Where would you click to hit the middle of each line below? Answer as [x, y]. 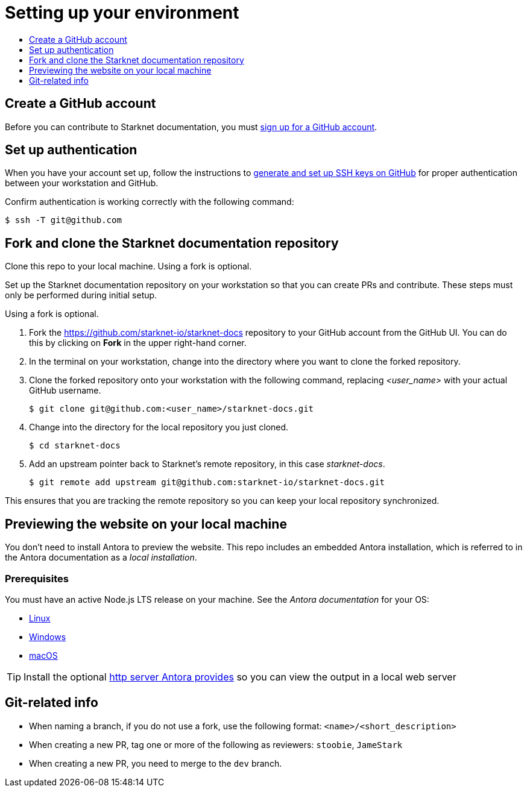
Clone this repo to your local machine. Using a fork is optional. [128, 266]
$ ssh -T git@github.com [63, 220]
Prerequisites [37, 578]
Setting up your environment [122, 13]
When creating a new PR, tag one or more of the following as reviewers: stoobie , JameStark [216, 744]
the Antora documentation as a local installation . [101, 558]
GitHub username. [65, 391]
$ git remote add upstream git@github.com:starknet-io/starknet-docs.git [207, 482]
